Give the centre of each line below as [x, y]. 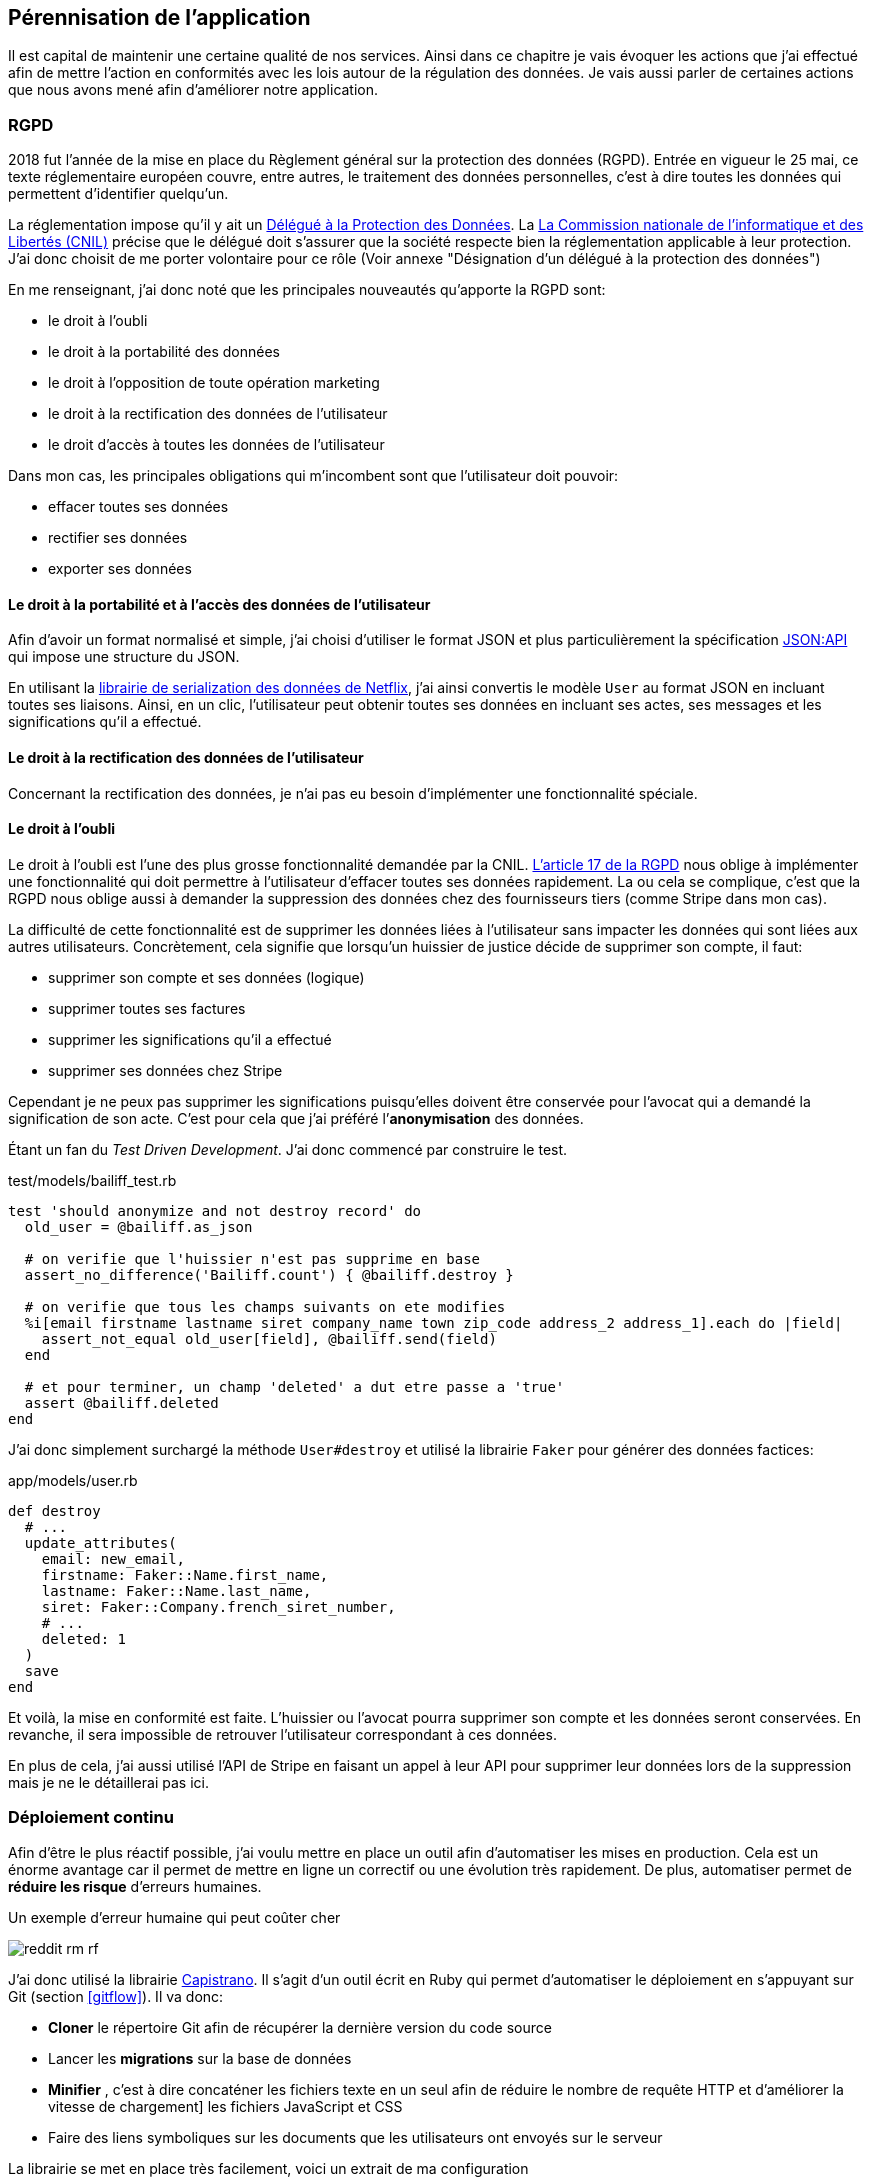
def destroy [54, 1510]
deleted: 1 [84, 1638]
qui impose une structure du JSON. [124, 657]
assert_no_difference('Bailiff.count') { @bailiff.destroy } [269, 1274]
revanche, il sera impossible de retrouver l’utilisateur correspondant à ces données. [282, 1734]
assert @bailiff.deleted [121, 1402]
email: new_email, [113, 1558]
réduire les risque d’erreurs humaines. [135, 1886]
